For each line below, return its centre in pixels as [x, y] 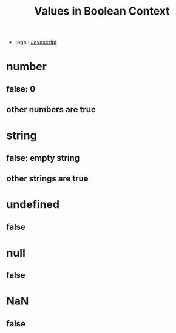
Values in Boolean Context [102, 11]
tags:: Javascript [36, 42]
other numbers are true [51, 109]
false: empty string [43, 158]
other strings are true [48, 179]
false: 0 [21, 89]
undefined [33, 205]
